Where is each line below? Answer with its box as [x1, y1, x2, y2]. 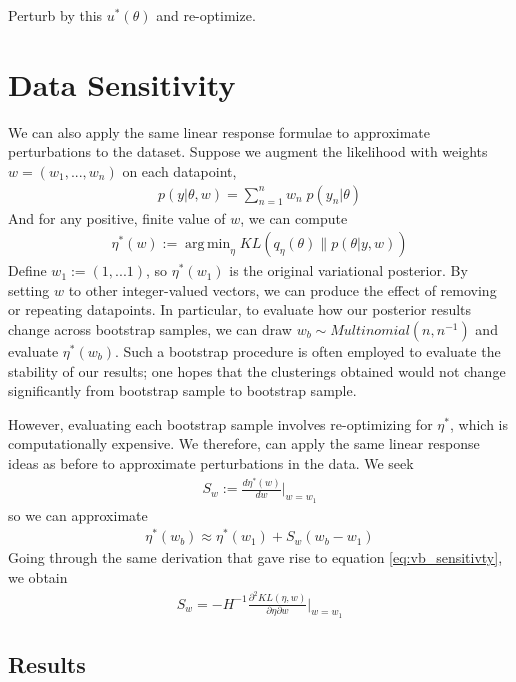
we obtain [8, 566, 68, 587]
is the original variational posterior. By [229, 260, 468, 281]
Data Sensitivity [8, 63, 236, 104]
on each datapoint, [122, 160, 237, 181]
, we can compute [240, 207, 348, 228]
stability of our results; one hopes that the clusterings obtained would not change [8, 360, 506, 381]
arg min [185, 237, 231, 252]
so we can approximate [8, 504, 148, 525]
